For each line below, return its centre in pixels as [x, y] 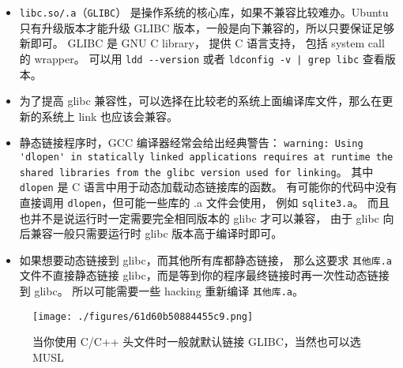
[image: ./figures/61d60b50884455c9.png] [143, 316]
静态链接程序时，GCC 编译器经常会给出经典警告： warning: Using [191, 143]
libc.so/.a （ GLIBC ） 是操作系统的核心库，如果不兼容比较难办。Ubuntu [204, 12]
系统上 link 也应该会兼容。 [110, 116]
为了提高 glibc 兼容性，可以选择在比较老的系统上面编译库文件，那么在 [201, 101]
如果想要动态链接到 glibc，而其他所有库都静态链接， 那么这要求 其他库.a [205, 259]
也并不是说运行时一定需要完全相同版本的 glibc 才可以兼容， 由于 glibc [199, 218]
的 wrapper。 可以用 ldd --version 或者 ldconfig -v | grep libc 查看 [202, 58]
